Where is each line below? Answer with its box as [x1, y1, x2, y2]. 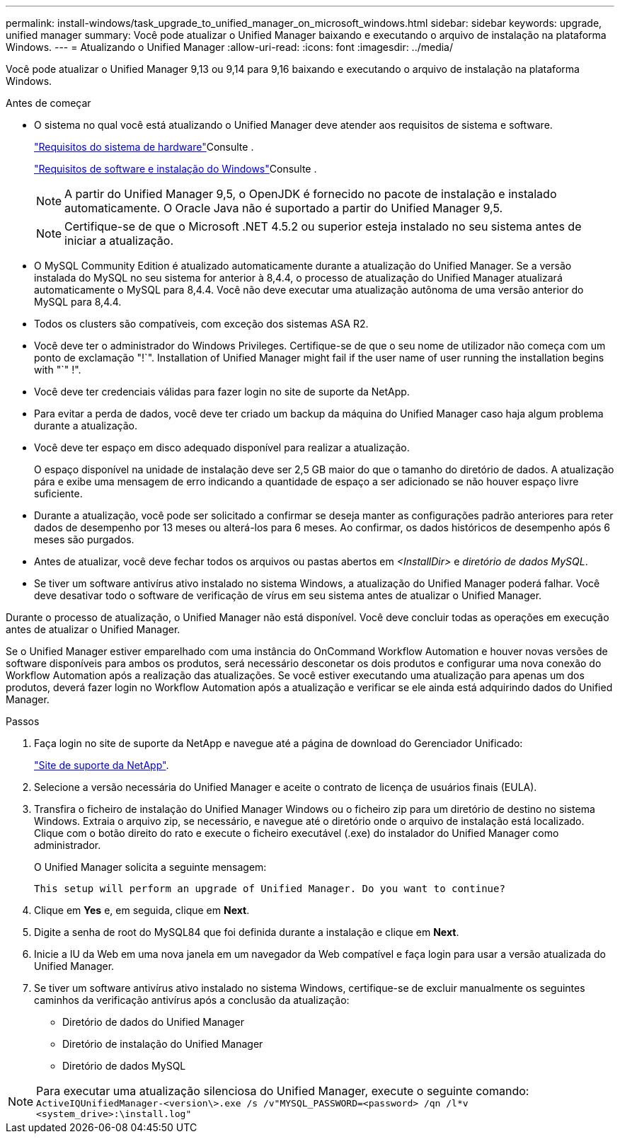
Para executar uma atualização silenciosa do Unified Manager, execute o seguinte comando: [36, 1084, 529, 1098]
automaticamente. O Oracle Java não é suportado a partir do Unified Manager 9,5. [64, 201, 503, 215]
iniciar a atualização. [64, 233, 173, 248]
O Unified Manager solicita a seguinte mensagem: [34, 861, 267, 873]
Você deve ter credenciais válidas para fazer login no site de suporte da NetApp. [34, 386, 410, 398]
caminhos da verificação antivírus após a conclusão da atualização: [34, 994, 350, 1006]
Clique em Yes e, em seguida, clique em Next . [34, 904, 250, 916]
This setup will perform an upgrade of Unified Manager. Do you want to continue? [34, 883, 505, 894]
